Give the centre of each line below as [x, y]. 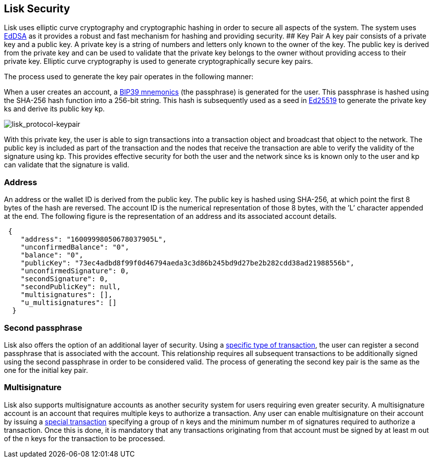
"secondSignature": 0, [64, 279]
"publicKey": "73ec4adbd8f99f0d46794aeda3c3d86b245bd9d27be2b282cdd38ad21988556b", [188, 263]
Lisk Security [37, 9]
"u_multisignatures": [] [69, 303]
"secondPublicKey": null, [71, 287]
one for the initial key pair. [46, 370]
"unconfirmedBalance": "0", [75, 247]
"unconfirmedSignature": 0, [75, 271]
